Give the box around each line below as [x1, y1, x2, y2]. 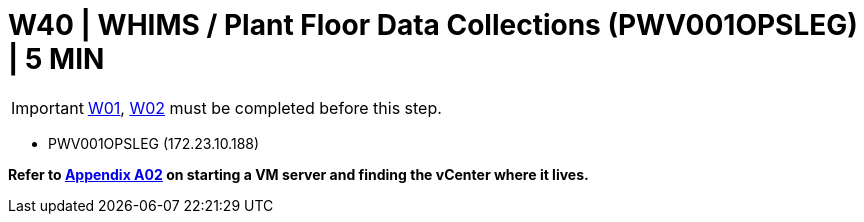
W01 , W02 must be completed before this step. [87, 97, 442, 118]
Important [11, 97, 84, 118]
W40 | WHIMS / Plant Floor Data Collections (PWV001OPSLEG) [8, 8, 858, 42]
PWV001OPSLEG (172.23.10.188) [48, 134, 260, 152]
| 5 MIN [8, 42, 105, 76]
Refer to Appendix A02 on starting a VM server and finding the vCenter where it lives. [8, 165, 589, 183]
